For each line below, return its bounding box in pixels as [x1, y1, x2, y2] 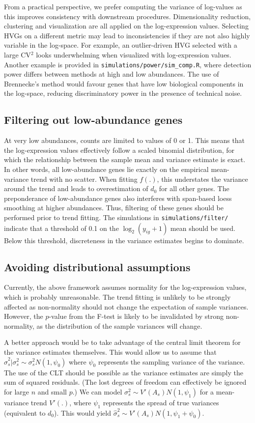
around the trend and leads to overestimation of [4, 183, 148, 194]
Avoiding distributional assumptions [4, 259, 191, 274]
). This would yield [54, 407, 112, 418]
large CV [4, 49, 31, 59]
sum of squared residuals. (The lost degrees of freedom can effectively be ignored [4, 377, 247, 387]
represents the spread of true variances [103, 397, 219, 407]
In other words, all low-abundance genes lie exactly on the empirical [4, 164, 209, 174]
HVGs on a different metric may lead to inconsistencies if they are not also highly [4, 30, 250, 40]
